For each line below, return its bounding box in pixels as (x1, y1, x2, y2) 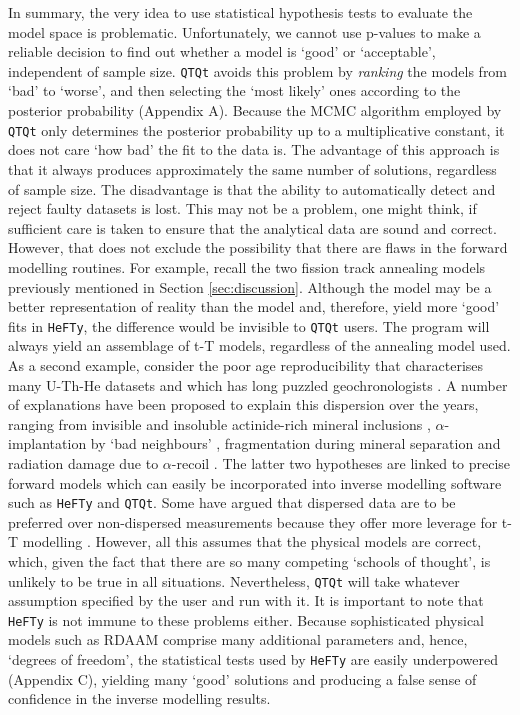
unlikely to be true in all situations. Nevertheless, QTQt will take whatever (8, 570, 460, 591)
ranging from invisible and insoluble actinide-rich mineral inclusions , (8, 413, 431, 434)
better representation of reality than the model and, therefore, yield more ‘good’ (8, 296, 500, 317)
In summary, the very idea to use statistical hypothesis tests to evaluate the (8, 2, 473, 22)
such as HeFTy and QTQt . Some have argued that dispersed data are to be (8, 492, 456, 513)
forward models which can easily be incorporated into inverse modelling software (8, 472, 502, 493)
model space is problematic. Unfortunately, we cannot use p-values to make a (8, 21, 481, 42)
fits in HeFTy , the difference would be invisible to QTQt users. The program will (8, 315, 490, 336)
